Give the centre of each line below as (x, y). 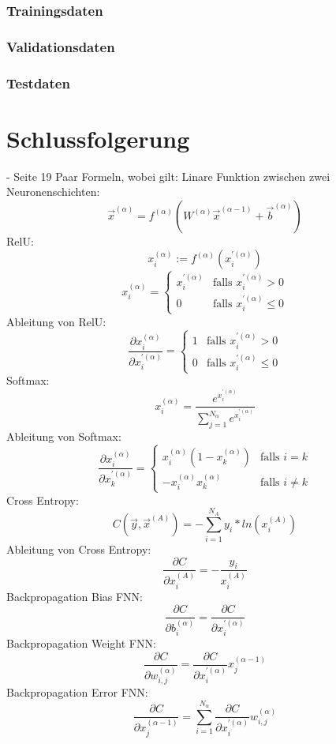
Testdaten (38, 83)
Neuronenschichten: (53, 192)
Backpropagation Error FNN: (77, 692)
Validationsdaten (61, 46)
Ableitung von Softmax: (64, 436)
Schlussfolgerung (98, 138)
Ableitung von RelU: (56, 321)
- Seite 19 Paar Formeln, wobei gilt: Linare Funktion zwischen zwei (168, 176)
